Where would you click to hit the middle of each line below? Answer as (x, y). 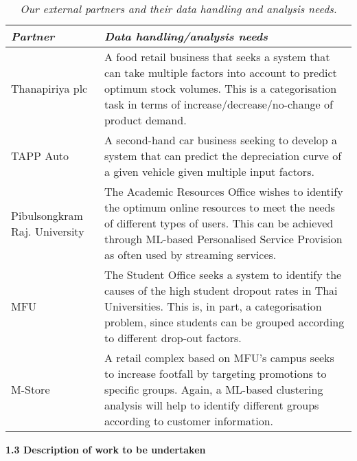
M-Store (31, 389)
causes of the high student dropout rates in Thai (221, 290)
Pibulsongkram (47, 215)
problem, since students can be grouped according (224, 322)
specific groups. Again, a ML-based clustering (214, 389)
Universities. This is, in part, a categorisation (213, 306)
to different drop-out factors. (173, 338)
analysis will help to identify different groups (211, 405)
